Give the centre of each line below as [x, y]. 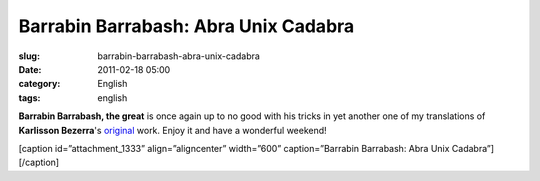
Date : [30, 69]
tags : [29, 97]
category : [39, 84]
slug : [29, 56]
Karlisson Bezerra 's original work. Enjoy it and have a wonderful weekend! [172, 130]
